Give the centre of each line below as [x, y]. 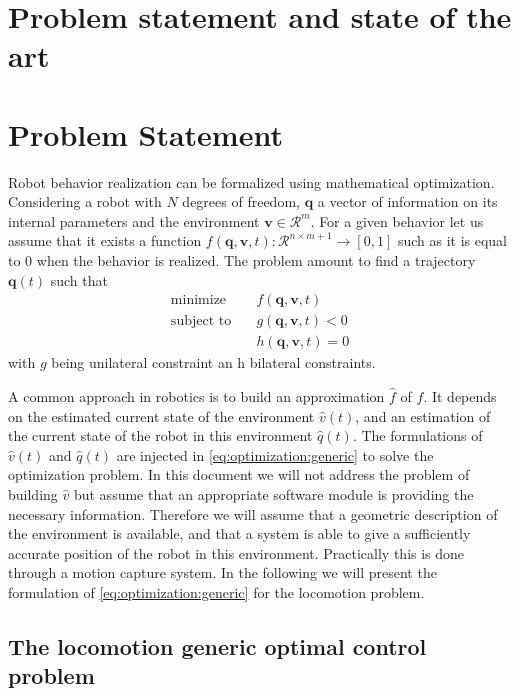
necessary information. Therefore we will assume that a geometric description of [253, 513]
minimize [198, 300]
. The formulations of [417, 435]
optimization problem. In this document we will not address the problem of [239, 474]
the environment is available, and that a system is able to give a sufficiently [239, 533]
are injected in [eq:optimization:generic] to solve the [275, 454]
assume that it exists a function [105, 240]
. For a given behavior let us [397, 220]
